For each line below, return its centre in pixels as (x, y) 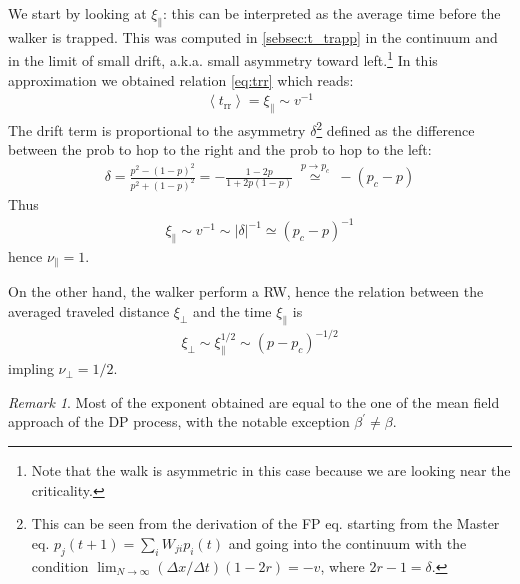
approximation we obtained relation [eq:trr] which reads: (181, 79)
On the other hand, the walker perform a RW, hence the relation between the (246, 291)
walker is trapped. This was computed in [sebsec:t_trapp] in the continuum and (253, 36)
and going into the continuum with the (347, 542)
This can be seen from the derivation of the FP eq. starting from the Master (265, 523)
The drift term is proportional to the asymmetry (157, 129)
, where (342, 565)
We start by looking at (77, 13)
